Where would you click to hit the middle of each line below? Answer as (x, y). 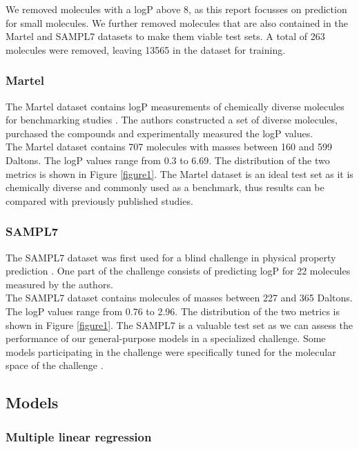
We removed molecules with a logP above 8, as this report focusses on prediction (176, 9)
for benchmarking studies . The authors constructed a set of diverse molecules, (172, 120)
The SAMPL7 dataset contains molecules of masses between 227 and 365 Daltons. (179, 298)
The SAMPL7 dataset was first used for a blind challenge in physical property (171, 257)
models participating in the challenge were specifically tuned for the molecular (171, 351)
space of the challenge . (55, 365)
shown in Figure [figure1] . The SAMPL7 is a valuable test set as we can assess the (179, 325)
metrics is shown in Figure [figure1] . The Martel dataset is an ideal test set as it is (179, 173)
